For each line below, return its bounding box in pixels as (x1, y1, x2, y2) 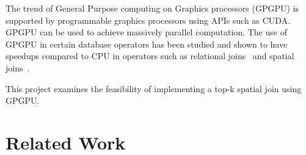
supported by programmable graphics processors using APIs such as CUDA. (5, 13, 291, 26)
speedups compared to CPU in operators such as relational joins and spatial (5, 49, 294, 62)
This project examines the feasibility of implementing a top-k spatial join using (5, 82, 302, 95)
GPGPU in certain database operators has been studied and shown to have (5, 37, 288, 50)
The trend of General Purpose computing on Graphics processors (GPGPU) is (5, 2, 299, 14)
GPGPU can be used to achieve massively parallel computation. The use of (5, 26, 287, 38)
